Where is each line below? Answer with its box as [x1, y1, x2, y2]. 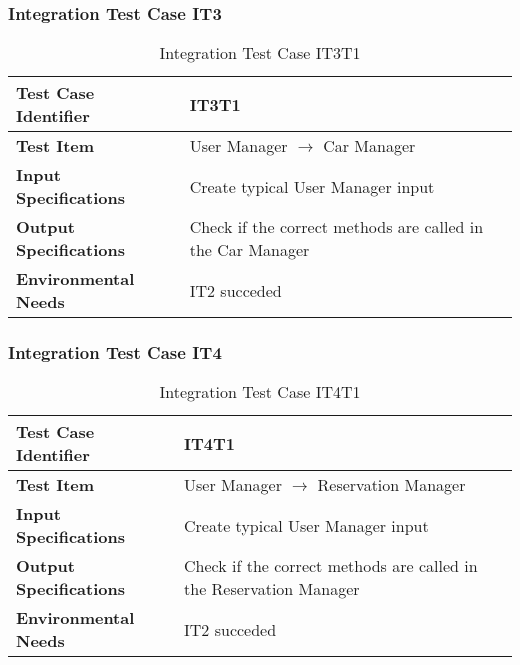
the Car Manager [189, 238, 310, 262]
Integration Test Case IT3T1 [159, 41, 361, 65]
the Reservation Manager [184, 577, 360, 601]
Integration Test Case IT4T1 [159, 380, 361, 404]
